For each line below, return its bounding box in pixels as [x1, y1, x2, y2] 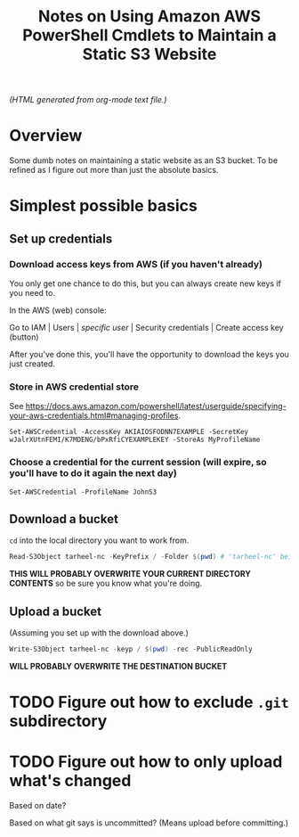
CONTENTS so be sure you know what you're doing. [9, 578, 203, 589]
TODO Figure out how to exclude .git [9, 693, 289, 712]
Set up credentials [9, 231, 113, 246]
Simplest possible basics [9, 196, 198, 216]
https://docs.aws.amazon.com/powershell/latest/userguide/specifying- [25, 401, 287, 412]
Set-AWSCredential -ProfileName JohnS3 [9, 488, 158, 496]
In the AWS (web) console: [9, 305, 107, 316]
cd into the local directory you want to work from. [9, 535, 190, 546]
